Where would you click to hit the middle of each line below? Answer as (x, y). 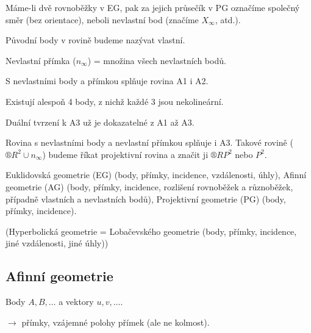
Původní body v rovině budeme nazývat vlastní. (95, 40)
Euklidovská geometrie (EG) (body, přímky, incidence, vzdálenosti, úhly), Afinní (156, 175)
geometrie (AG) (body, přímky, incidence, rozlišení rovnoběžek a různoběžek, (149, 186)
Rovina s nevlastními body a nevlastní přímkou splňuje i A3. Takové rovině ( (149, 142)
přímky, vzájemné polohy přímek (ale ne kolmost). (116, 322)
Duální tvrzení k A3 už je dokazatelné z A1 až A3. (100, 122)
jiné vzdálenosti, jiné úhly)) (57, 243)
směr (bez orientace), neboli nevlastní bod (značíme (102, 19)
